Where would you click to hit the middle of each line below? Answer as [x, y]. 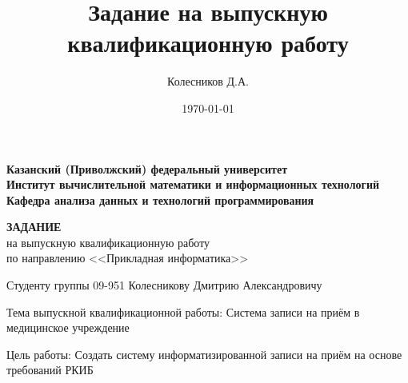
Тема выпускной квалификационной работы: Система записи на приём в [183, 311]
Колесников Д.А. [208, 81]
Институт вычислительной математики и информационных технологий [193, 184]
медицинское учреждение [68, 327]
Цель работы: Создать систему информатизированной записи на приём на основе [204, 354]
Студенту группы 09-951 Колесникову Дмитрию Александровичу [164, 285]
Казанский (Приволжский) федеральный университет [147, 168]
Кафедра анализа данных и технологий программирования [160, 199]
